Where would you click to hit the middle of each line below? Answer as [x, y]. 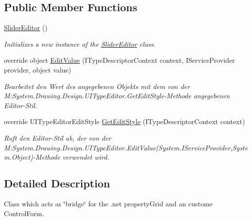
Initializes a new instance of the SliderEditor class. [80, 44]
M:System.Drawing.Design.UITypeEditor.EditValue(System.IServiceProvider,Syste [126, 147]
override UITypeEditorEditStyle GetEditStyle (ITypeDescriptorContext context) [125, 121]
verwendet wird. [86, 157]
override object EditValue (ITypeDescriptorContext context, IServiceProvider [119, 60]
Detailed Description [57, 183]
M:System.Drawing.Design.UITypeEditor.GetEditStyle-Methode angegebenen [117, 96]
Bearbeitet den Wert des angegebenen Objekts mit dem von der [97, 86]
